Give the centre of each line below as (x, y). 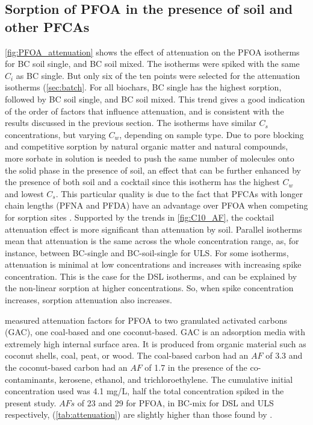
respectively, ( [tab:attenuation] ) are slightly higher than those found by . (139, 414)
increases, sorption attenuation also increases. (88, 300)
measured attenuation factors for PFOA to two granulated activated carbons (146, 320)
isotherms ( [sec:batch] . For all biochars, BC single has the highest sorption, (143, 87)
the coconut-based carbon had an (66, 367)
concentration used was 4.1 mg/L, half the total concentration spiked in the (144, 391)
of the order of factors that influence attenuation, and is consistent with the (144, 111)
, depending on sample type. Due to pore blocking (212, 134)
